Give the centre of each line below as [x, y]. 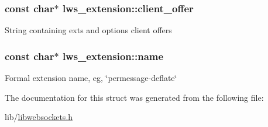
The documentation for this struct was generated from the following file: [134, 97]
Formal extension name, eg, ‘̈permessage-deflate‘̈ [91, 78]
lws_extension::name [113, 56]
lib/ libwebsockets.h [39, 117]
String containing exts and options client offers [88, 30]
